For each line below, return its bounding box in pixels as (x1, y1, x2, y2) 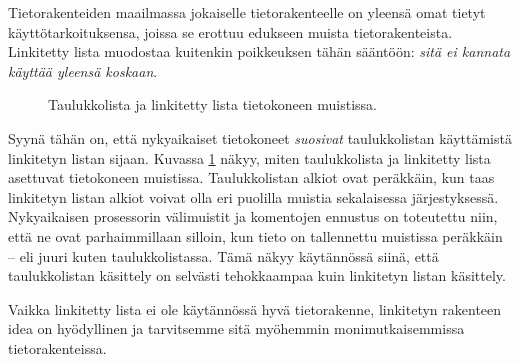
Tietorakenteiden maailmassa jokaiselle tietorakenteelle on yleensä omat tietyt (8, 2, 486, 22)
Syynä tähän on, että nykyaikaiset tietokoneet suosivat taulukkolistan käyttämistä (8, 127, 512, 148)
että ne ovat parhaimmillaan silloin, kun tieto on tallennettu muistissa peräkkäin (8, 225, 503, 246)
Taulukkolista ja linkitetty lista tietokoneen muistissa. (48, 94, 378, 115)
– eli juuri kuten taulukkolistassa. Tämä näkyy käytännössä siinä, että (8, 245, 439, 266)
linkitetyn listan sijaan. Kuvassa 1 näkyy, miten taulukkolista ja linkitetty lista (8, 147, 491, 168)
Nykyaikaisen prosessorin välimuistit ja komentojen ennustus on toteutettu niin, (8, 206, 498, 227)
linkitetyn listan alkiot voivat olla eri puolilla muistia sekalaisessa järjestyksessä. (8, 186, 499, 207)
